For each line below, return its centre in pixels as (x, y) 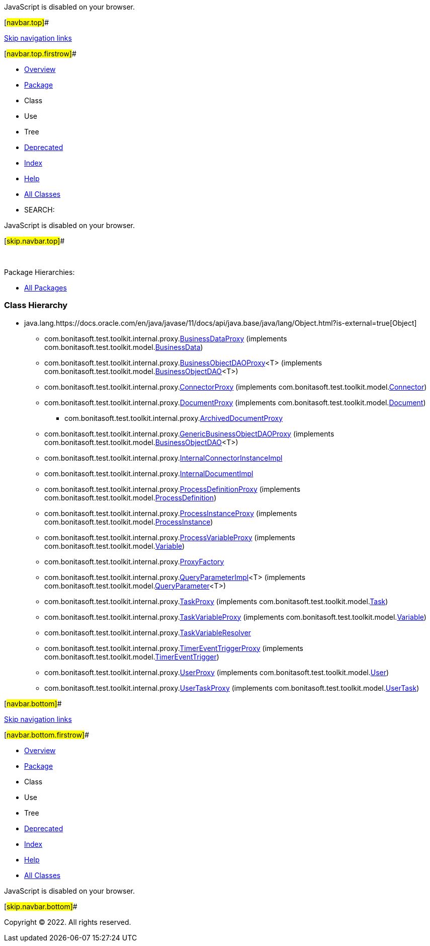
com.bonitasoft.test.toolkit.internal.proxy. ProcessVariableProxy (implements (170, 537)
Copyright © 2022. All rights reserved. (68, 922)
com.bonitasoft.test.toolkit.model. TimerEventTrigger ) (132, 657)
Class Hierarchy (36, 305)
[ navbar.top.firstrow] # (40, 54)
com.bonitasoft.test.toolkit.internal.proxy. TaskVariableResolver (148, 632)
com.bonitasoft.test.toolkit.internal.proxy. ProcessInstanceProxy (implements (171, 513)
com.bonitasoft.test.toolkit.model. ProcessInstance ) (129, 522)
